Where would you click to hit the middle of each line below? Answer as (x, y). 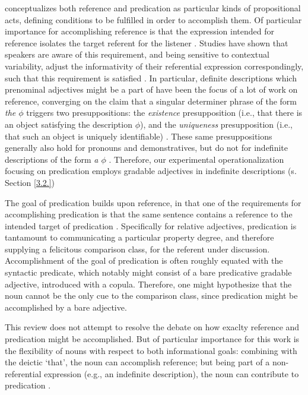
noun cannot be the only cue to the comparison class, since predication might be (151, 296)
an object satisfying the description (69, 124)
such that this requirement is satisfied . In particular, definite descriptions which (151, 78)
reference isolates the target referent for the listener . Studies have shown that (147, 42)
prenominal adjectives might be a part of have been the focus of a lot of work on (151, 89)
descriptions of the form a (52, 159)
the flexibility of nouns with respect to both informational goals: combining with (151, 350)
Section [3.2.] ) (30, 182)
